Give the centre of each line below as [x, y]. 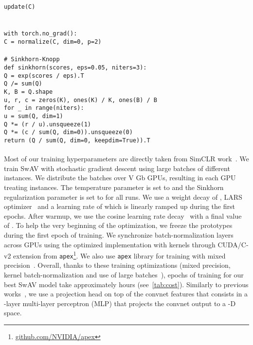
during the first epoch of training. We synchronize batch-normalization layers [119, 234]
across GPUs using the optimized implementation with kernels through [110, 244]
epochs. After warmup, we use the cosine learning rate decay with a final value [123, 216]
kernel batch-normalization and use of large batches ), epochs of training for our [124, 275]
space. [13, 313]
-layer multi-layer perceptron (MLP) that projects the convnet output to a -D [120, 303]
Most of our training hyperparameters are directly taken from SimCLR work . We [126, 159]
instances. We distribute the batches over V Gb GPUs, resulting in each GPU [120, 178]
